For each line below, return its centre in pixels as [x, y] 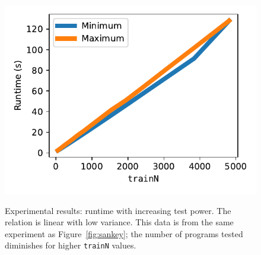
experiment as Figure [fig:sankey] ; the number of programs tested [124, 233]
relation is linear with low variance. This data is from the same [119, 222]
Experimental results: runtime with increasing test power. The [118, 210]
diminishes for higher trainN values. [71, 245]
